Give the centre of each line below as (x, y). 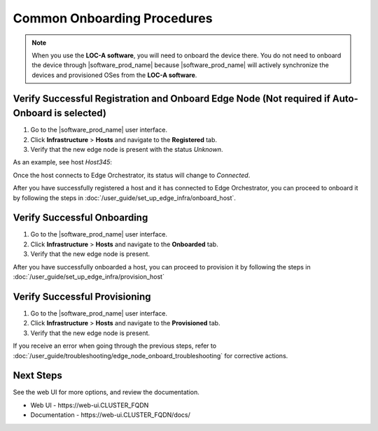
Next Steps (37, 375)
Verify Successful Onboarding (80, 218)
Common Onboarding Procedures (113, 18)
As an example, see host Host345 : (62, 162)
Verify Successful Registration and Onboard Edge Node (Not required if (171, 98)
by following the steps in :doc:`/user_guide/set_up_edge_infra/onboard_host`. (124, 198)
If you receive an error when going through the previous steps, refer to (115, 346)
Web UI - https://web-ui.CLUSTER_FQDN (90, 405)
